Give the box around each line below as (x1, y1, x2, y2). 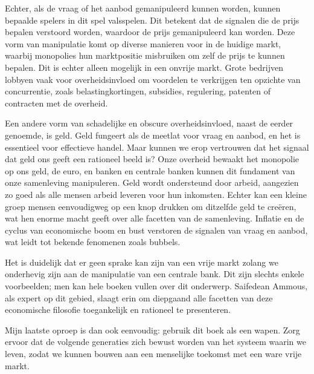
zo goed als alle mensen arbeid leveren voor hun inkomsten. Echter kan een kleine (5, 188, 307, 200)
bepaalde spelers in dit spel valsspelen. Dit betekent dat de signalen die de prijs (5, 13, 300, 26)
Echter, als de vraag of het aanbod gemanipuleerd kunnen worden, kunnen (5, 2, 281, 14)
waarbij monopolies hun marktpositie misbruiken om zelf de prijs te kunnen (5, 49, 285, 62)
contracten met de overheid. (5, 96, 108, 109)
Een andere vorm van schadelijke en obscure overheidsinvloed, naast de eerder (5, 117, 293, 130)
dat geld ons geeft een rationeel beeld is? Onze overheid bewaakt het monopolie (5, 153, 300, 165)
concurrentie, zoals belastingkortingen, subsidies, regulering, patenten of (5, 85, 271, 97)
